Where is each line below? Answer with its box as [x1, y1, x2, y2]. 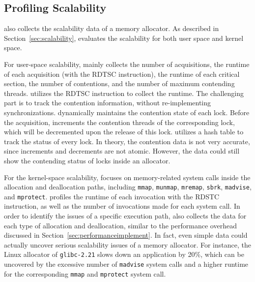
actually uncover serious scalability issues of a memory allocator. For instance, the [4, 239, 251, 250]
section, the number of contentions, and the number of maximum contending [4, 78, 235, 89]
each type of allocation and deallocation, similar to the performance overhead [4, 220, 237, 230]
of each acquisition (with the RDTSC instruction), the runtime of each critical [4, 68, 240, 79]
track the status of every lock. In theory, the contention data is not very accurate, [4, 136, 250, 146]
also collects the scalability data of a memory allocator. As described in [4, 23, 219, 33]
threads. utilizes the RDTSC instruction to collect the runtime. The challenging [4, 88, 244, 98]
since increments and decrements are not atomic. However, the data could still [4, 146, 240, 156]
